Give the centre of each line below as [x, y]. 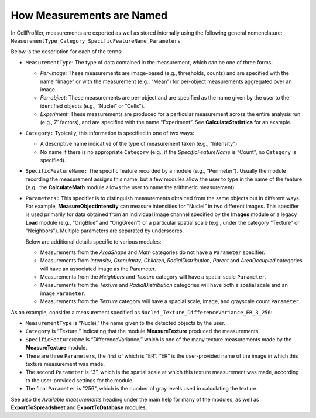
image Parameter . [63, 293]
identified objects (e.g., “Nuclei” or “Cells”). [92, 106]
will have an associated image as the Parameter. [98, 269]
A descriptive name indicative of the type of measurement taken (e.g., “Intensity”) [139, 144]
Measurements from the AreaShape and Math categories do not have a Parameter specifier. [153, 252]
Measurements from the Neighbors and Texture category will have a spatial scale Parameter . [153, 277]
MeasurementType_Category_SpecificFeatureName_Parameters [96, 41]
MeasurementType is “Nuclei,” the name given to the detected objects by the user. [125, 323]
